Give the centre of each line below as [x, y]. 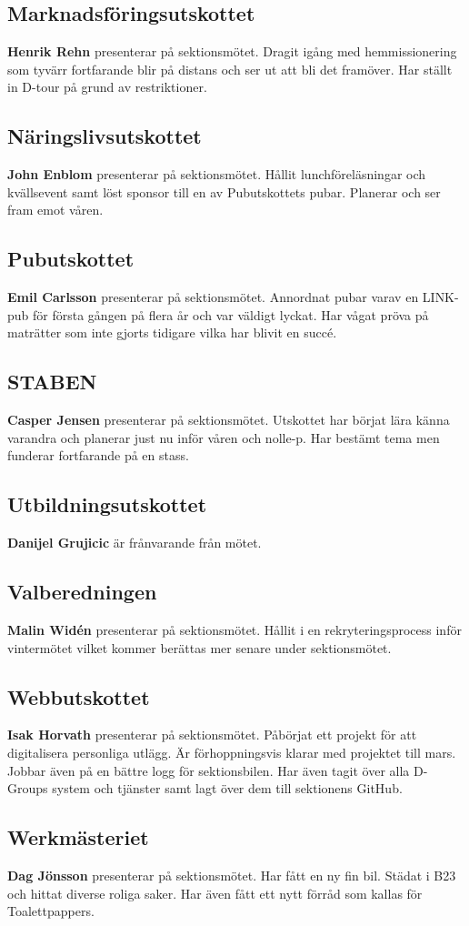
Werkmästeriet [78, 837]
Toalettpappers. [51, 911]
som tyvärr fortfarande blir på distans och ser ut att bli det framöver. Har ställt [230, 69]
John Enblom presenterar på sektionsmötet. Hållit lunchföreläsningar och [217, 174]
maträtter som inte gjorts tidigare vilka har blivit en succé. [172, 332]
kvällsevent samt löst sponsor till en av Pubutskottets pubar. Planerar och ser [224, 191]
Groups [28, 788]
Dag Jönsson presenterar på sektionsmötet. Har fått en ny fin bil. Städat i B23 [232, 875]
